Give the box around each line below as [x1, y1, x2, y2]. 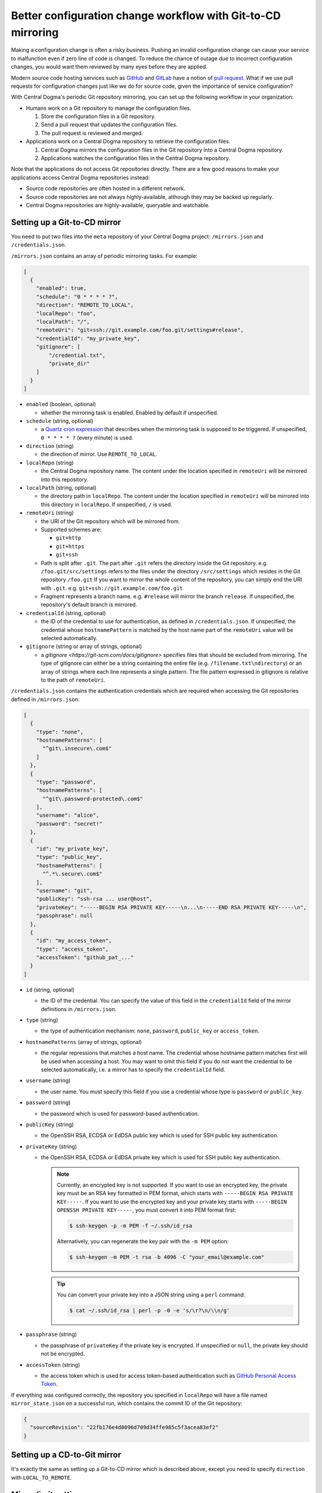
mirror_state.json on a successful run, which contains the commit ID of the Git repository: [11, 1400, 243, 1407]
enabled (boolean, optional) [26, 401, 97, 408]
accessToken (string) [26, 1361, 80, 1368]
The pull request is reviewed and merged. [41, 129, 143, 137]
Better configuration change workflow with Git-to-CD [11, 9, 281, 22]
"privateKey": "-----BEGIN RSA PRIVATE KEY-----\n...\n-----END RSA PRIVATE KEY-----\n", [36, 904, 307, 911]
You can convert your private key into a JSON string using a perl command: [57, 1291, 246, 1298]
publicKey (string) [26, 1120, 74, 1128]
